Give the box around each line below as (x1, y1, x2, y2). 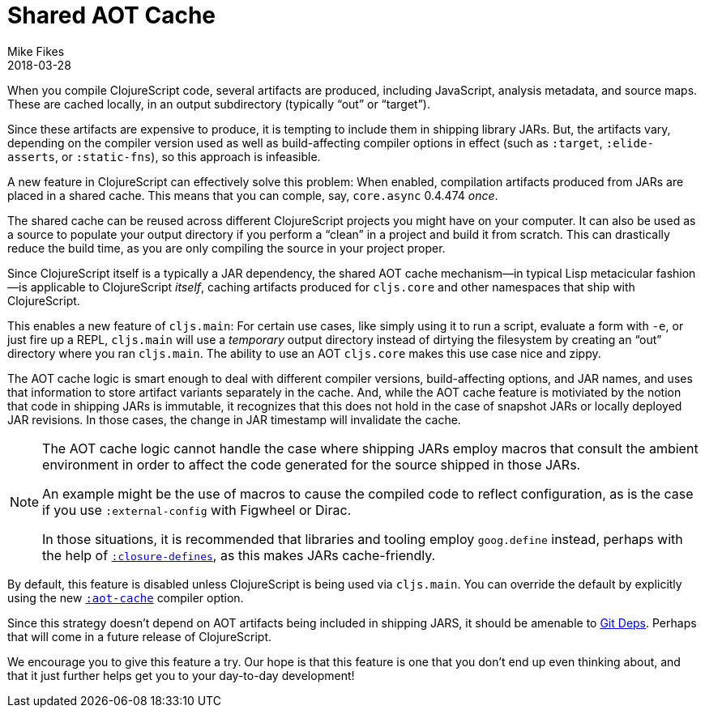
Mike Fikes (7, 44, 65, 58)
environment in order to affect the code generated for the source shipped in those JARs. (42, 456, 581, 473)
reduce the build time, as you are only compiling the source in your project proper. (7, 240, 446, 255)
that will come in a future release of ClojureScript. (7, 629, 272, 644)
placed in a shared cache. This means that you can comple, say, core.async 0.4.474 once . (7, 188, 498, 202)
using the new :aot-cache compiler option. (7, 590, 244, 605)
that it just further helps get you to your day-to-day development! (7, 668, 355, 682)
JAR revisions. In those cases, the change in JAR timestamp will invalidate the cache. (7, 412, 461, 427)
